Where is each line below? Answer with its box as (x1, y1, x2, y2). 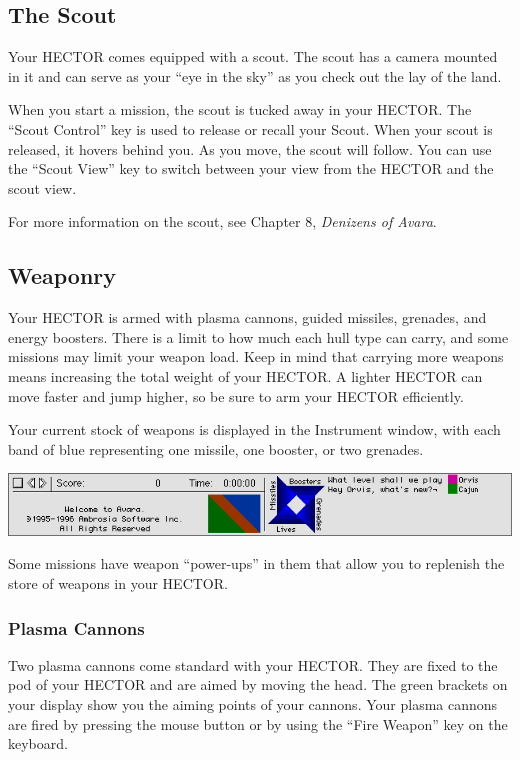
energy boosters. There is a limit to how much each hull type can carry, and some (8, 326, 509, 347)
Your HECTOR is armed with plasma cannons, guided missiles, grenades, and (8, 307, 487, 328)
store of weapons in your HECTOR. (8, 573, 228, 593)
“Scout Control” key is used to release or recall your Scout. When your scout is (8, 118, 493, 139)
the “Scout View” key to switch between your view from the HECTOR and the (8, 158, 494, 179)
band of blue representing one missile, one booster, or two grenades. (8, 438, 424, 459)
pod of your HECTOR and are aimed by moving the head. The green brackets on (8, 674, 508, 695)
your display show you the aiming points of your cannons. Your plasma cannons (8, 694, 498, 714)
